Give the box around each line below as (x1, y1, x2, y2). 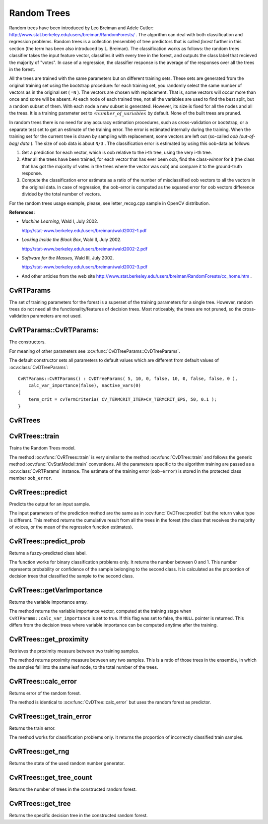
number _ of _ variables (96, 111, 146, 116)
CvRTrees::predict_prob (9, 537, 85, 545)
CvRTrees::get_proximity (9, 635, 89, 643)
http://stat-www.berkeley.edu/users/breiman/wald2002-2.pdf (21, 246, 148, 252)
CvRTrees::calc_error (9, 677, 77, 686)
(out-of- (239, 133, 256, 139)
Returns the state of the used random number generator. (9, 761, 125, 766)
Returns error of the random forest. (9, 690, 81, 696)
